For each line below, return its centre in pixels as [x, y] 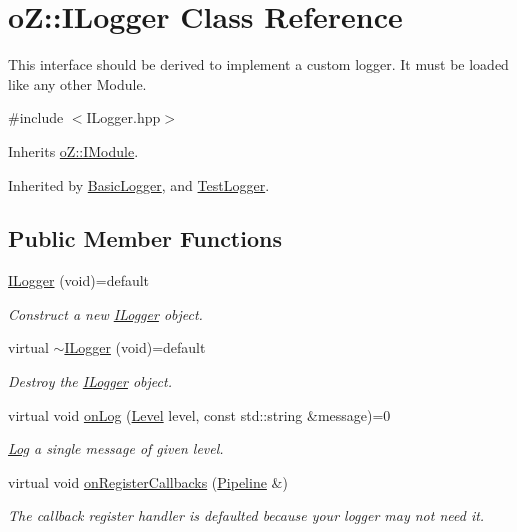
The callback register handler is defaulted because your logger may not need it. [246, 515]
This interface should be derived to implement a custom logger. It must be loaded [258, 64]
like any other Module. [77, 83]
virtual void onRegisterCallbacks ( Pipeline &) [148, 481]
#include [36, 117]
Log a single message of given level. [116, 448]
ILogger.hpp [123, 117]
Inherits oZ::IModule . [73, 150]
